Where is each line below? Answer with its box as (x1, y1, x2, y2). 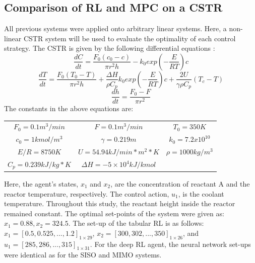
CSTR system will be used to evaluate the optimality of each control (23, 33, 236, 43)
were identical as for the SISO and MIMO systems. (4, 249, 162, 260)
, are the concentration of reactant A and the (110, 178, 250, 189)
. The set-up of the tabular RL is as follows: (68, 218, 204, 228)
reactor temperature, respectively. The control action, (4, 188, 169, 199)
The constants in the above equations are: (4, 103, 134, 114)
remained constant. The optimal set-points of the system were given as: (4, 208, 224, 218)
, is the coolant (178, 188, 224, 199)
